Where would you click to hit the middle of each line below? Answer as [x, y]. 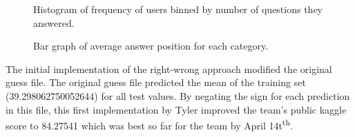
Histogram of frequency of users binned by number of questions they [178, 9]
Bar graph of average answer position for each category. [151, 46]
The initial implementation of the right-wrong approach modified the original [169, 68]
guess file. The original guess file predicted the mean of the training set [156, 82]
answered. [54, 22]
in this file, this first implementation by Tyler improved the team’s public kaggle [176, 109]
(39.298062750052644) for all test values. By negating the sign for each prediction [178, 95]
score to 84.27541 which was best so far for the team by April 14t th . [149, 124]
